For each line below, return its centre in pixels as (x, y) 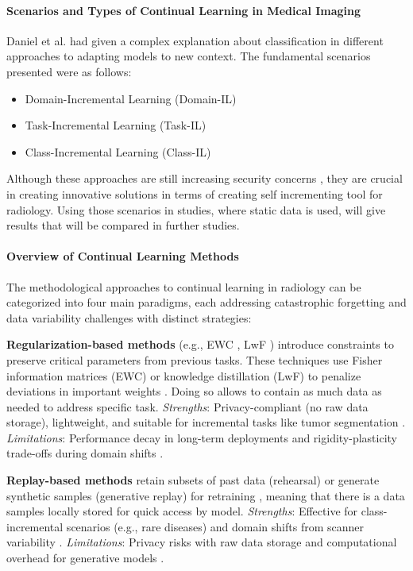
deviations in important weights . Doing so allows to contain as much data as (194, 391)
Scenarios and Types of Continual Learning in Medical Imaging (184, 10)
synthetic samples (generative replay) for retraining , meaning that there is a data (206, 495)
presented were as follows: (69, 71)
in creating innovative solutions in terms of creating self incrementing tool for (195, 193)
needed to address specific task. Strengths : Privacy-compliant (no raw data (187, 406)
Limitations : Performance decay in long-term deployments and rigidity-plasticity (202, 437)
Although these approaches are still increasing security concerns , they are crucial (205, 178)
